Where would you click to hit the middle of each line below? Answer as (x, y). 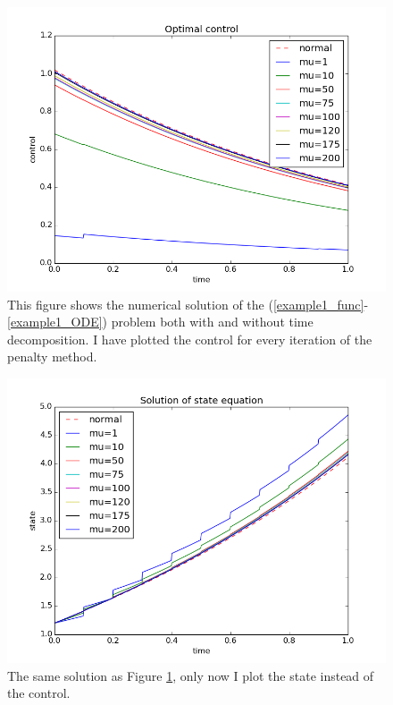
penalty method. (52, 357)
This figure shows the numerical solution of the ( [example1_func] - (188, 304)
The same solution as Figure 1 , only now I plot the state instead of (191, 675)
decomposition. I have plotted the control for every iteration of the (190, 339)
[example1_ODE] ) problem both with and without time (160, 322)
